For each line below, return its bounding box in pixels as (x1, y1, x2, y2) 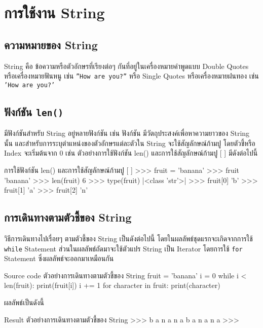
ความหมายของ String (4, 37, 98, 52)
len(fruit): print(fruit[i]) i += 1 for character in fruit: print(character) (4, 280, 220, 290)
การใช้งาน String (4, 2, 105, 23)
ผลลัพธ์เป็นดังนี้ (4, 297, 45, 308)
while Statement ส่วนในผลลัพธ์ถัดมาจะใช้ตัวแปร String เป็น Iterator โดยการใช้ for (4, 243, 243, 253)
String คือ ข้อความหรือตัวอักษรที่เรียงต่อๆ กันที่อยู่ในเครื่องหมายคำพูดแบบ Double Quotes (4, 60, 249, 71)
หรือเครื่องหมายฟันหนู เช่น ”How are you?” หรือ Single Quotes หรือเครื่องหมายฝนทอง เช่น (4, 70, 259, 81)
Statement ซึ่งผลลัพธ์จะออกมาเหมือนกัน (4, 253, 114, 264)
